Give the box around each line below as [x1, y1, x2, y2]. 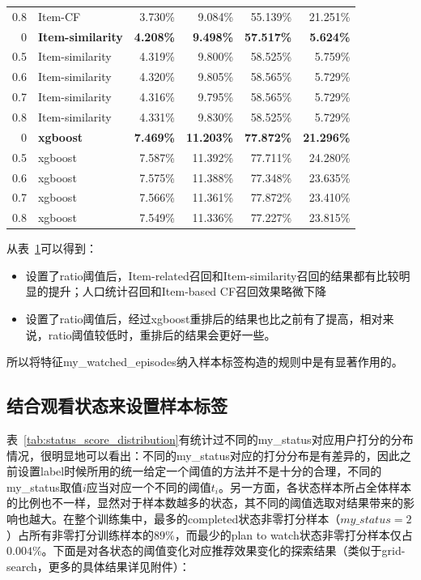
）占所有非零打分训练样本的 [6, 526, 154, 543]
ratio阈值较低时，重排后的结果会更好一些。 [48, 326, 276, 343]
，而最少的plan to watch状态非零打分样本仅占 [174, 526, 413, 543]
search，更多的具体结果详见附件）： [6, 557, 190, 574]
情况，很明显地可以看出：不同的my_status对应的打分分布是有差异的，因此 [6, 446, 400, 463]
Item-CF [37, 7, 81, 24]
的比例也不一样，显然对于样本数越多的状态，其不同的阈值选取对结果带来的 [6, 494, 403, 511]
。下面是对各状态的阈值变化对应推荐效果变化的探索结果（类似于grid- [41, 542, 406, 559]
